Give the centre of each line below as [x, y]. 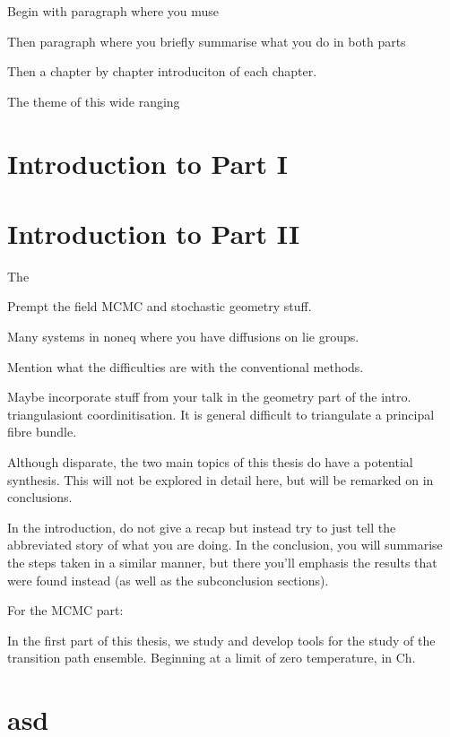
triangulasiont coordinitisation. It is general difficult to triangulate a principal [221, 414]
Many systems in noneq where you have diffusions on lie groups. [183, 337]
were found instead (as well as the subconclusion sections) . [168, 580]
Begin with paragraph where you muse [113, 11]
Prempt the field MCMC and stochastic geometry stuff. [160, 306]
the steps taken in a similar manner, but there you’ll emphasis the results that [222, 562]
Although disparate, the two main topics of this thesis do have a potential [210, 462]
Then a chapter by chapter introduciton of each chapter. [162, 71]
